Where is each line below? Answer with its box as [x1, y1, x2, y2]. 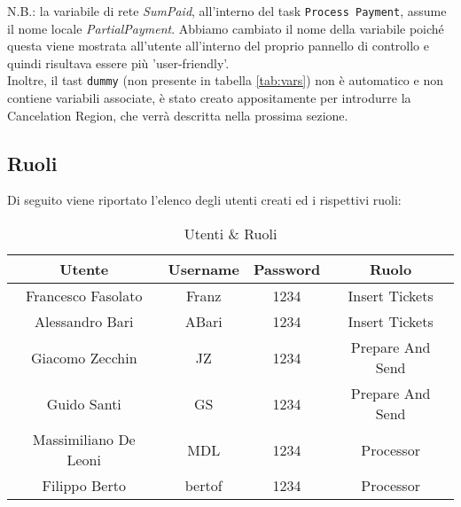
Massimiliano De [32, 429, 136, 450]
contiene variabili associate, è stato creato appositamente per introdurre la [7, 89, 411, 107]
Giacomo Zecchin [30, 347, 137, 368]
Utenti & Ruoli [184, 223, 277, 245]
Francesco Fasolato [26, 285, 143, 307]
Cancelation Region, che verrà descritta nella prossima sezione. [7, 105, 348, 124]
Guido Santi [46, 393, 121, 414]
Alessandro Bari [34, 311, 134, 332]
